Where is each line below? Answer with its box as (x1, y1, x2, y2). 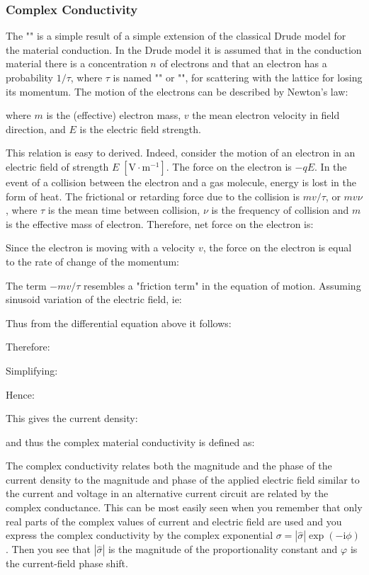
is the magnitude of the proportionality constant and (108, 542, 338, 557)
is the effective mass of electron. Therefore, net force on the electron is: (6, 216, 314, 231)
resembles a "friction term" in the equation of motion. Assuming (84, 278, 361, 292)
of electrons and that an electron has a (159, 56, 327, 71)
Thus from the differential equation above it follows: (6, 315, 232, 330)
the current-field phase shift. (6, 556, 128, 571)
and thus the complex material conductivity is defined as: (6, 434, 255, 449)
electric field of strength (6, 159, 109, 173)
